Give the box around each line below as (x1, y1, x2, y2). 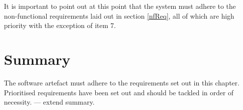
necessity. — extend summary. (4, 97, 95, 107)
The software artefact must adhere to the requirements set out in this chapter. (4, 77, 240, 87)
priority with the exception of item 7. (4, 20, 116, 30)
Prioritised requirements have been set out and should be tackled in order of (4, 87, 234, 97)
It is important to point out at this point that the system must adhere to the (4, 1, 236, 11)
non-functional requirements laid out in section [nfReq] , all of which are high (4, 10, 235, 21)
